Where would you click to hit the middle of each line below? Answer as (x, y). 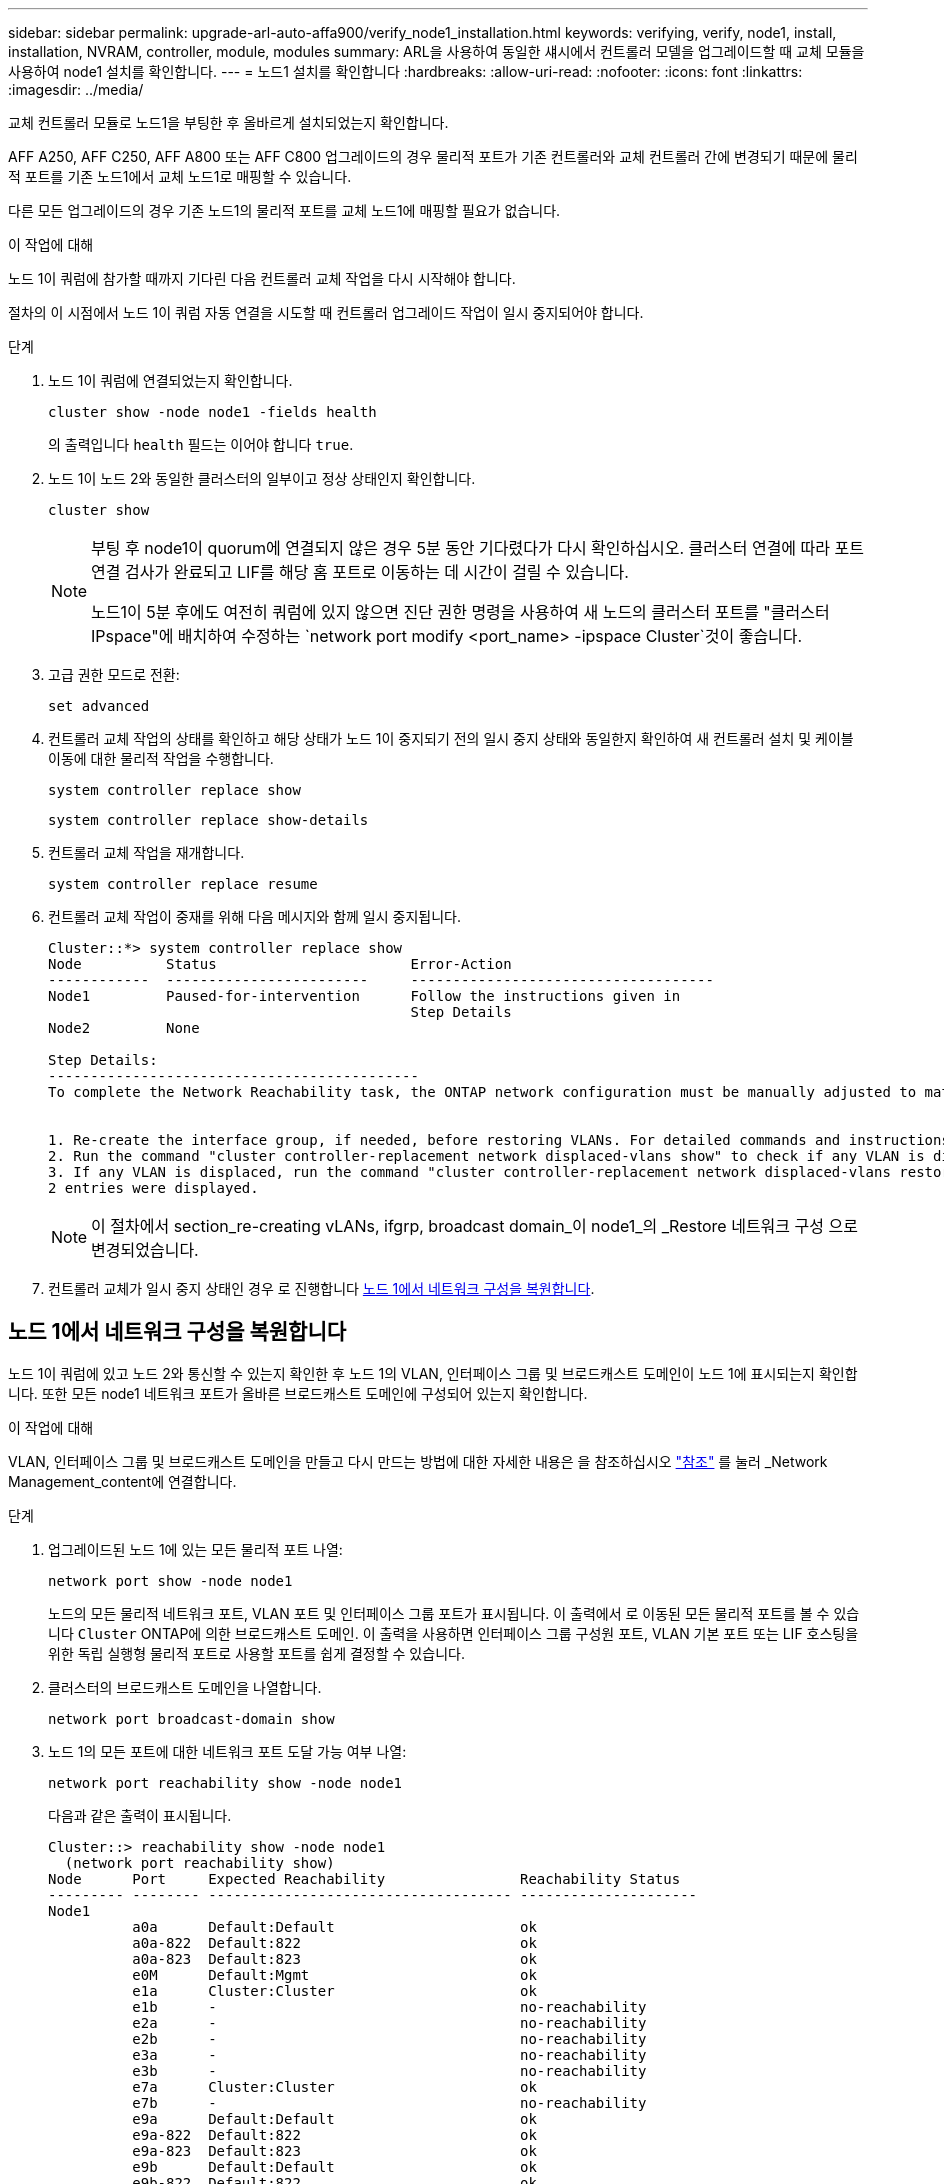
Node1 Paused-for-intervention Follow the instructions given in (364, 996)
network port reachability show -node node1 (225, 1782)
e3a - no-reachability (389, 2054)
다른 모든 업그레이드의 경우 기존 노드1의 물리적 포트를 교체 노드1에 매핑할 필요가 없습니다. (284, 210)
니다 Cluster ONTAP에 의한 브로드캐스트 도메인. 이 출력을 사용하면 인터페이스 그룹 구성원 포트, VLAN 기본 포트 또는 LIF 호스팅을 (453, 1633)
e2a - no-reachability (389, 2022)
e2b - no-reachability (389, 2038)
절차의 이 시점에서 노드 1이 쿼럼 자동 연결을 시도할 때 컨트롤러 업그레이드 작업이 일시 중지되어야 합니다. (326, 312)
